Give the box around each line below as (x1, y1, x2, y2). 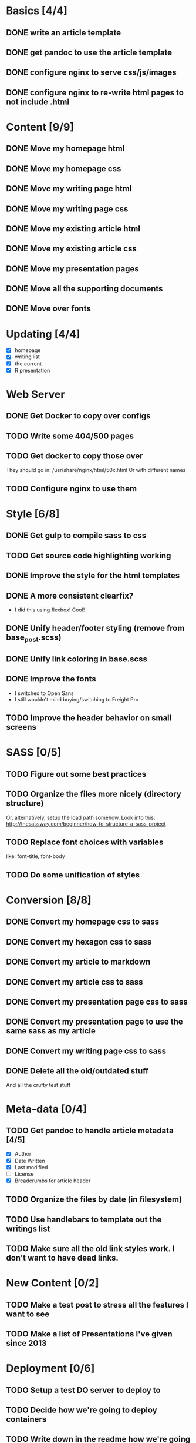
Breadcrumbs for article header (14, 1177, 91, 1184)
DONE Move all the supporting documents (6, 284, 163, 294)
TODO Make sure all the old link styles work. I (6, 1243, 175, 1254)
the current (14, 360, 42, 367)
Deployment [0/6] (6, 1362, 95, 1375)
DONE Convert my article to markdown (6, 957, 151, 967)
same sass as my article (6, 1026, 96, 1036)
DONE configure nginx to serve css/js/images (6, 68, 177, 78)
